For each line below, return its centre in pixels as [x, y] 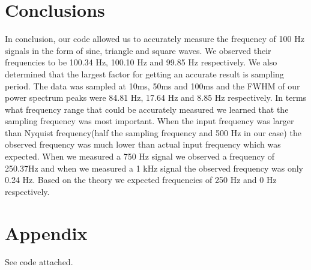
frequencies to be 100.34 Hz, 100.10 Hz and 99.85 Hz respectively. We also [141, 62]
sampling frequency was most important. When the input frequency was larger [149, 121]
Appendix [46, 232]
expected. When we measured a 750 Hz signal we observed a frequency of [140, 156]
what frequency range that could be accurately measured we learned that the [147, 109]
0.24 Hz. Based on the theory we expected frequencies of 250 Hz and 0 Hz [141, 180]
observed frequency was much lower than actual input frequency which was [143, 144]
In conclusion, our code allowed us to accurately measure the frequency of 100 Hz [155, 39]
